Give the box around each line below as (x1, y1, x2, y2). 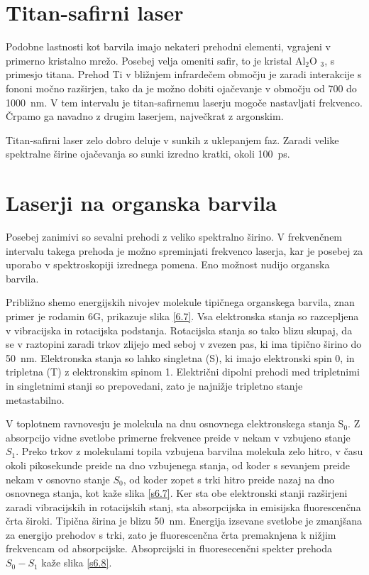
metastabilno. (6, 392, 65, 407)
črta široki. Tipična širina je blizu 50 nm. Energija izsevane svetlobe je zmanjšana (6, 513, 363, 528)
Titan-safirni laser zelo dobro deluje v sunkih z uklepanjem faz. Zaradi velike (6, 132, 339, 147)
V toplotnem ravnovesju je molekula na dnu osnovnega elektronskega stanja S (6, 416, 344, 431)
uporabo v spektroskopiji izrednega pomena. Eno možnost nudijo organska (6, 257, 330, 272)
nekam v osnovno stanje (6, 471, 110, 486)
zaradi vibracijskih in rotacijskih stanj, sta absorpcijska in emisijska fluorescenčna (6, 499, 361, 514)
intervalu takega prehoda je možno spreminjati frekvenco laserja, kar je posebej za (6, 243, 363, 258)
